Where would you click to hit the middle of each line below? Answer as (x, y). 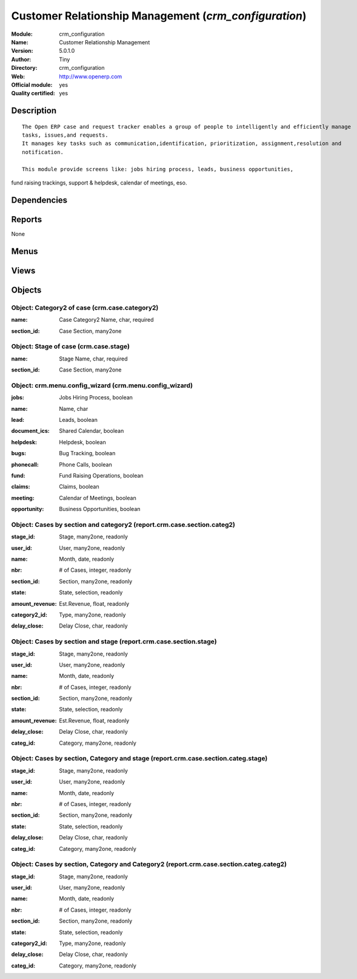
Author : (21, 59)
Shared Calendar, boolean (92, 431)
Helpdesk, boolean (82, 442)
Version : (22, 51)
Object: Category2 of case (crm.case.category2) (85, 308)
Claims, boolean (79, 487)
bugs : (19, 453)
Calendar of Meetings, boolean (98, 498)
